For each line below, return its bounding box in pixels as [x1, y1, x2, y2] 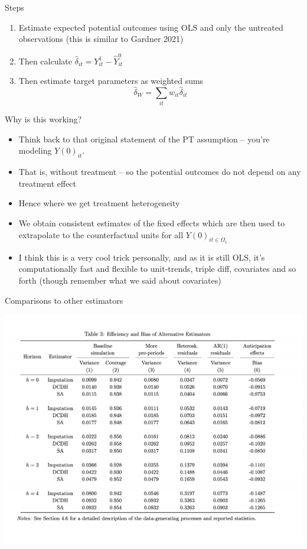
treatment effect [18, 177, 77, 189]
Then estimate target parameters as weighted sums [18, 74, 204, 87]
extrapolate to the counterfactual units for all [18, 228, 184, 241]
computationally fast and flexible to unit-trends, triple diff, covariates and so [18, 262, 296, 275]
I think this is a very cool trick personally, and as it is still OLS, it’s [18, 251, 265, 263]
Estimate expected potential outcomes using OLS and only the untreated [18, 21, 283, 33]
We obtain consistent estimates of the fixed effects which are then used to [18, 217, 285, 229]
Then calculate [18, 54, 73, 67]
